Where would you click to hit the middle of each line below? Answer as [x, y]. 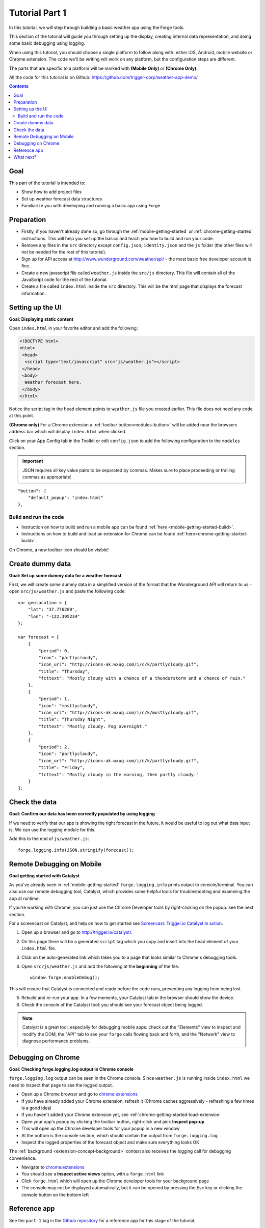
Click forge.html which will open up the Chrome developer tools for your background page [115, 1181]
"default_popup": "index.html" [66, 498]
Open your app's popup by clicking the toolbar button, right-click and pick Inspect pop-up [113, 1121]
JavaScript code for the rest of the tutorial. [64, 279]
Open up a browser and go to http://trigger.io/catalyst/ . [77, 932]
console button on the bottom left [55, 1195]
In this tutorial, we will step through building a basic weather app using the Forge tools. [97, 28]
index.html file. [39, 949]
